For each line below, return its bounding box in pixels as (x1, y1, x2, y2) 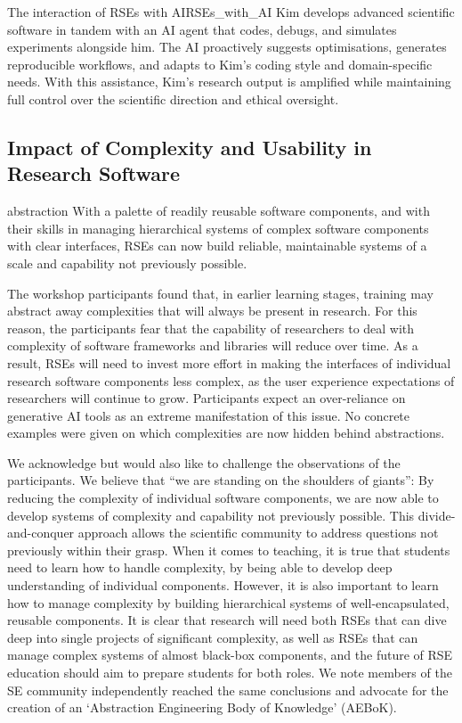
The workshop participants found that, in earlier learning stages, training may (7, 283, 434, 302)
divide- (417, 505, 456, 524)
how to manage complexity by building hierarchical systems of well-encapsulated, (7, 593, 450, 612)
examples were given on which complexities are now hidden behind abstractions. (7, 423, 445, 442)
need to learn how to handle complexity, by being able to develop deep (7, 558, 393, 577)
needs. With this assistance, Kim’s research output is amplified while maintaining (7, 72, 451, 91)
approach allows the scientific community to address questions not (77, 523, 439, 542)
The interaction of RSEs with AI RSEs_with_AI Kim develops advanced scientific (7, 3, 455, 21)
